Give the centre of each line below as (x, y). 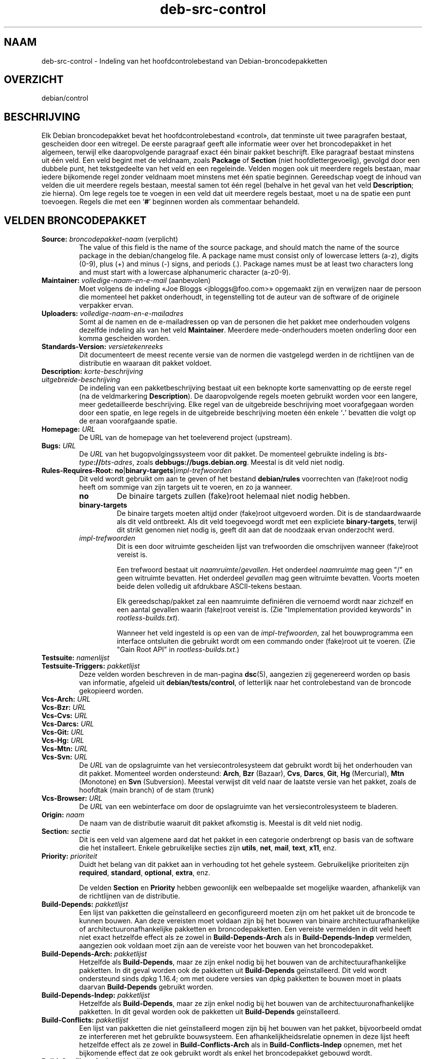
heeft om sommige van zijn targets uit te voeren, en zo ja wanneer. (186, 487)
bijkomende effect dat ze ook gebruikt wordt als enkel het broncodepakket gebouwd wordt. (226, 1053)
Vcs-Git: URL (63, 732)
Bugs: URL (59, 446)
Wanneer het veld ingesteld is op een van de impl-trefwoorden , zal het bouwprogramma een (265, 633)
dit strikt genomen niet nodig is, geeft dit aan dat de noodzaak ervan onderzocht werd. (256, 530)
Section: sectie (66, 831)
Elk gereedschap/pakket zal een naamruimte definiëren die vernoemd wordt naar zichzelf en (265, 601)
